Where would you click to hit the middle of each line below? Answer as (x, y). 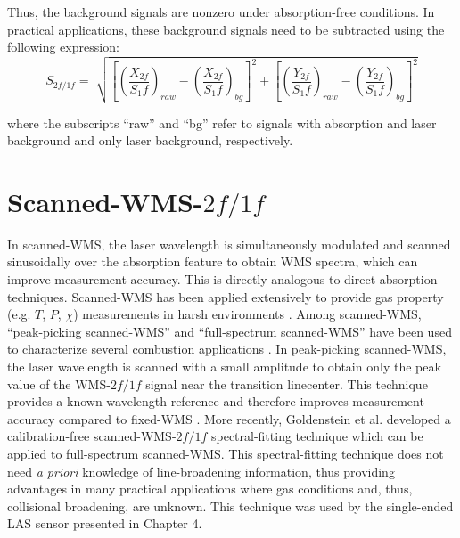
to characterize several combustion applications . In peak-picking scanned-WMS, (227, 349)
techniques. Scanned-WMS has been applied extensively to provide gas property (226, 296)
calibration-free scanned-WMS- (92, 436)
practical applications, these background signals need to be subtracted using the (226, 29)
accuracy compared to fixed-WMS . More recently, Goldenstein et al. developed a (229, 418)
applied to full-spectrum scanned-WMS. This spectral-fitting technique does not (226, 453)
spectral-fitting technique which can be (317, 436)
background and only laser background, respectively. (150, 140)
